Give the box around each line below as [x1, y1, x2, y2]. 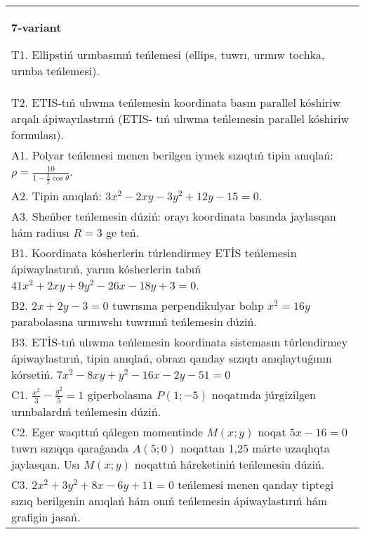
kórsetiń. [11, 366, 53, 383]
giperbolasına [87, 386, 153, 403]
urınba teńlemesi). [11, 63, 100, 79]
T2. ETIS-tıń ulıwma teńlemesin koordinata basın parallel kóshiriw [11, 94, 341, 110]
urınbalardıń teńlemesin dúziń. [11, 403, 161, 419]
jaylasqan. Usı [11, 455, 80, 472]
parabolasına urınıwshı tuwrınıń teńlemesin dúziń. [11, 313, 257, 330]
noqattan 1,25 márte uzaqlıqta [180, 439, 330, 456]
